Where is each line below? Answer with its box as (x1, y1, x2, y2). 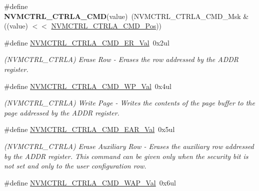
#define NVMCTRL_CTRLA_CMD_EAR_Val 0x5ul (4, 124, 175, 134)
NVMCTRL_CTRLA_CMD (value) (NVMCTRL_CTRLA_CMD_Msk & (4, 10, 249, 21)
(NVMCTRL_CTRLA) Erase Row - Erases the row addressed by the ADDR (4, 54, 239, 64)
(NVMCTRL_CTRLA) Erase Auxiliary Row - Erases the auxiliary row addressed (4, 140, 254, 151)
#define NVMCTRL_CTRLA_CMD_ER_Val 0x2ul (4, 37, 169, 47)
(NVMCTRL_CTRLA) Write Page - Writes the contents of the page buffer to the (4, 97, 255, 108)
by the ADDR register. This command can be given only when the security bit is (4, 150, 248, 161)
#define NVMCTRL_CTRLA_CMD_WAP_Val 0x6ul (4, 177, 176, 187)
